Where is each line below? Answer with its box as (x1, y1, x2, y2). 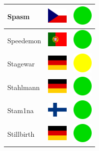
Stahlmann (7, 82, 40, 92)
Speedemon (7, 35, 41, 45)
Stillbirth (7, 129, 35, 139)
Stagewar (7, 59, 35, 69)
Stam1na (7, 105, 34, 116)
